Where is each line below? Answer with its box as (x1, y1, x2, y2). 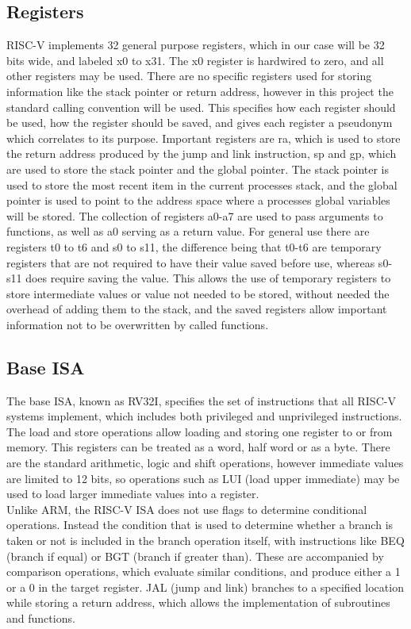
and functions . (6, 610, 75, 626)
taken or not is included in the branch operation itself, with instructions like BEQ (6, 532, 405, 549)
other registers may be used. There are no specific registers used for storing (6, 67, 372, 84)
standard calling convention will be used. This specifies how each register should (6, 98, 396, 115)
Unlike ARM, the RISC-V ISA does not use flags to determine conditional (6, 501, 367, 517)
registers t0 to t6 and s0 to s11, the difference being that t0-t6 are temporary (6, 238, 382, 255)
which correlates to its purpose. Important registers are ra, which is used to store (6, 129, 401, 146)
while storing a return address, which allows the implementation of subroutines (6, 594, 390, 611)
